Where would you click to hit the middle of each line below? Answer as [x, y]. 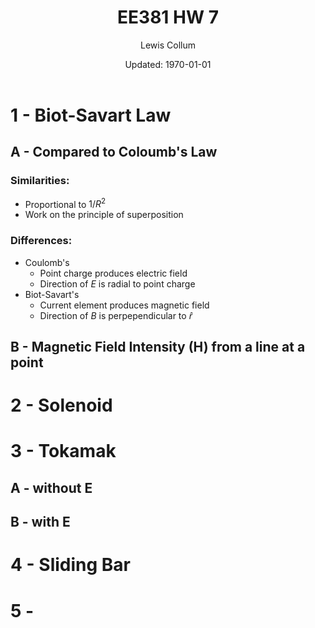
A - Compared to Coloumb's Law [114, 152]
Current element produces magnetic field [124, 305]
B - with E [40, 522]
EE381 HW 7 [168, 17]
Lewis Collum [168, 45]
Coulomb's [47, 262]
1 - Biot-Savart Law [91, 115]
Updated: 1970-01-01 [168, 64]
